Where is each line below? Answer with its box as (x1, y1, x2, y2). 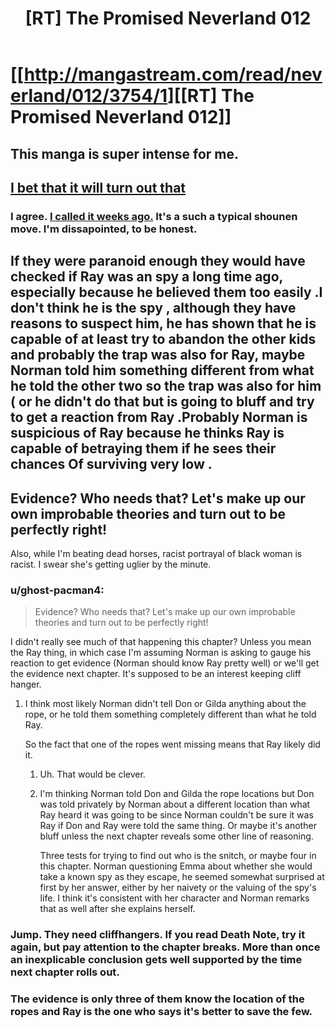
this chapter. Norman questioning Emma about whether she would (39, 860, 313, 872)
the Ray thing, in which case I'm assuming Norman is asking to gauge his (10, 647, 312, 659)
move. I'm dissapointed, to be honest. (10, 222, 198, 236)
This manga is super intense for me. (10, 145, 239, 162)
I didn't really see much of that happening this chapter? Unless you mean (10, 636, 312, 648)
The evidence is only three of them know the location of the (10, 992, 305, 1006)
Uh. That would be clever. (39, 768, 146, 781)
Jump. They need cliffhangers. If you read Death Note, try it (10, 928, 306, 942)
